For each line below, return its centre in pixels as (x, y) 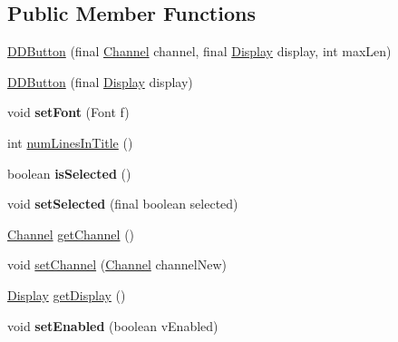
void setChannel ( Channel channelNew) (117, 264)
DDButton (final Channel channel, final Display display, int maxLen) (199, 51)
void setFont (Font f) (68, 112)
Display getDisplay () (67, 294)
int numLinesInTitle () (70, 142)
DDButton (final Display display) (100, 81)
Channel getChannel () (71, 234)
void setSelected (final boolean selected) (123, 204)
